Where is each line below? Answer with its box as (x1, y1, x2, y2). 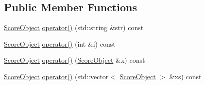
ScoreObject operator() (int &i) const (4, 38, 116, 49)
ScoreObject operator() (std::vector (4, 71, 109, 81)
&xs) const (169, 71, 202, 81)
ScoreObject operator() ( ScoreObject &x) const (4, 55, 145, 65)
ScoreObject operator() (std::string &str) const (4, 22, 144, 33)
